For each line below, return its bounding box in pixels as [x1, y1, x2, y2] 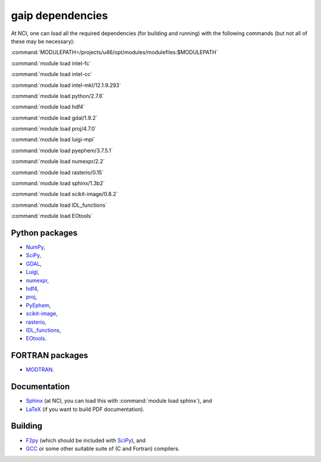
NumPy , [26, 243, 46, 251]
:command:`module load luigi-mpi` [11, 136, 95, 143]
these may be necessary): [11, 37, 75, 45]
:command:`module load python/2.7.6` [11, 92, 104, 99]
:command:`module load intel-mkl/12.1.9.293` [11, 81, 121, 88]
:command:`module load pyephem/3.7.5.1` [11, 147, 113, 154]
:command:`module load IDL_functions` [11, 201, 107, 208]
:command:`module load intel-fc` [11, 59, 92, 67]
